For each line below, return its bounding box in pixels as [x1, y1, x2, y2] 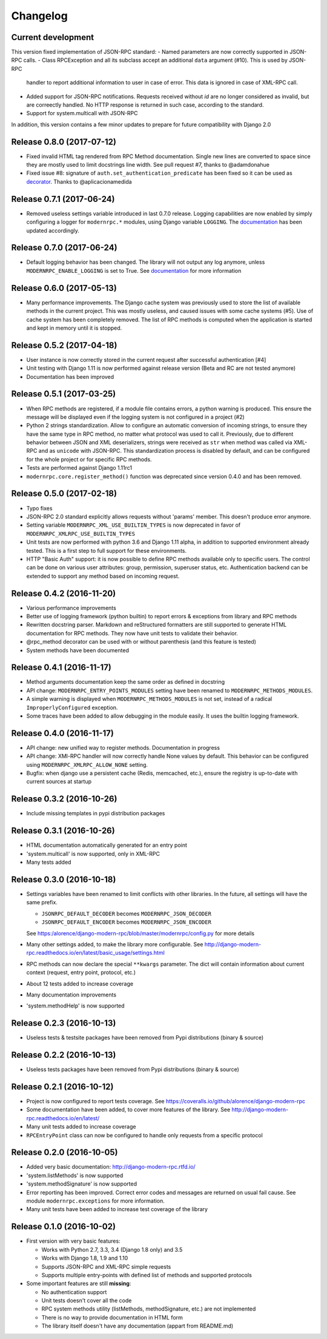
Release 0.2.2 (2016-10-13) [11, 1050, 116, 1060]
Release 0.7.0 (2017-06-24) [11, 242, 117, 253]
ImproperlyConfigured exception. [26, 704, 118, 711]
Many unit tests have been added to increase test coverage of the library [26, 1206, 208, 1213]
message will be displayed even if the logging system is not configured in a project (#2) [26, 413, 245, 421]
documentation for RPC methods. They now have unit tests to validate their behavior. [26, 629, 239, 636]
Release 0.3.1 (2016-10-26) [11, 826, 115, 836]
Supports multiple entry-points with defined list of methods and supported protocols [41, 1271, 253, 1278]
